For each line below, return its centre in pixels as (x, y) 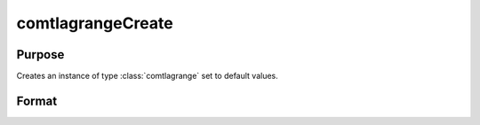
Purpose (40, 55)
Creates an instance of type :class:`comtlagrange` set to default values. (148, 76)
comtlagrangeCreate (95, 23)
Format (37, 101)
